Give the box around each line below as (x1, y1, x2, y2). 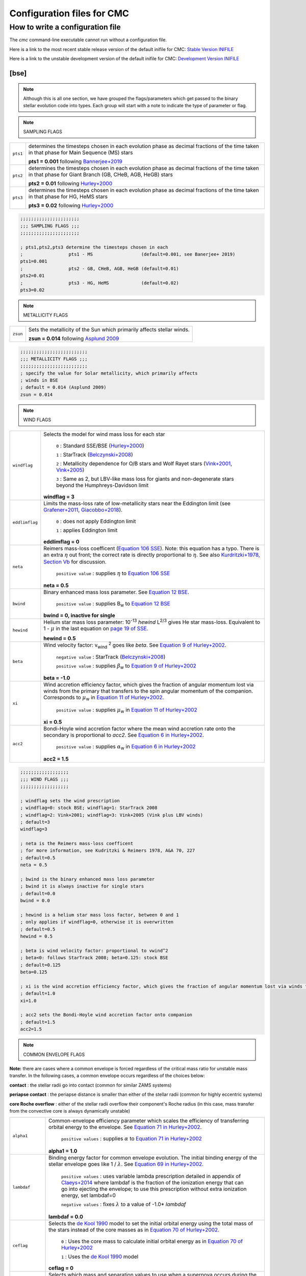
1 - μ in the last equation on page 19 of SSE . (43, 625, 148, 632)
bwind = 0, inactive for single (43, 612, 115, 619)
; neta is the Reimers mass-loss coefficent (20, 841, 134, 847)
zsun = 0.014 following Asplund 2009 (28, 335, 119, 342)
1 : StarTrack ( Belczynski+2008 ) (56, 451, 133, 458)
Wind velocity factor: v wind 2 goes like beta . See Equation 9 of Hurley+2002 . (43, 641, 226, 650)
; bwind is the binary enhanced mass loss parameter (20, 876, 155, 882)
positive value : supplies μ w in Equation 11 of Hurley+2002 (56, 706, 197, 714)
